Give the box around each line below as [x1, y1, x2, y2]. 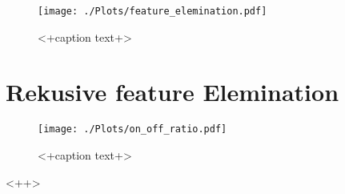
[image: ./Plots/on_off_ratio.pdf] [38, 123, 227, 135]
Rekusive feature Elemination [6, 75, 339, 108]
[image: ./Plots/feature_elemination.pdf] [38, 6, 267, 17]
